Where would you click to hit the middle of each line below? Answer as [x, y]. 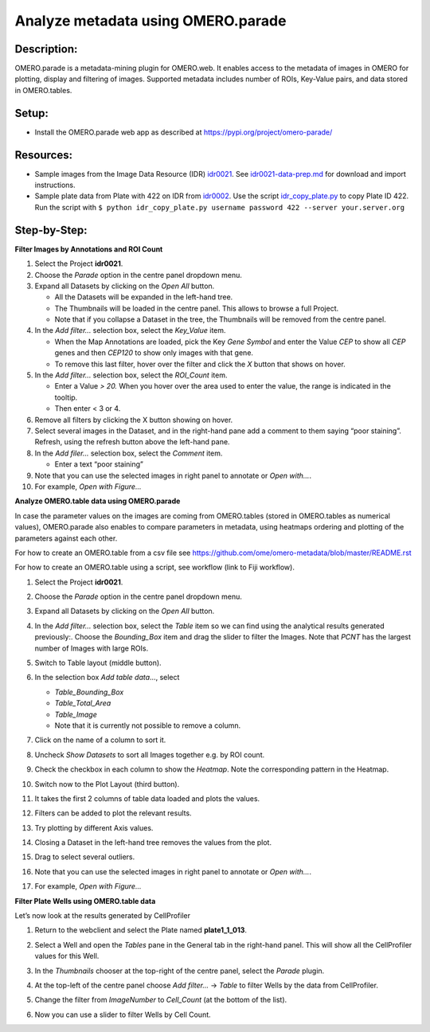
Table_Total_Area [83, 703]
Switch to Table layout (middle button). [98, 663]
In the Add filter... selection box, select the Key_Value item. [130, 330]
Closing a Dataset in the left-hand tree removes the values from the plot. [153, 842]
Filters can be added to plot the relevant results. [113, 813]
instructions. [55, 185]
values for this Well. [67, 956]
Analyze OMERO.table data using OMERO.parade [98, 501]
